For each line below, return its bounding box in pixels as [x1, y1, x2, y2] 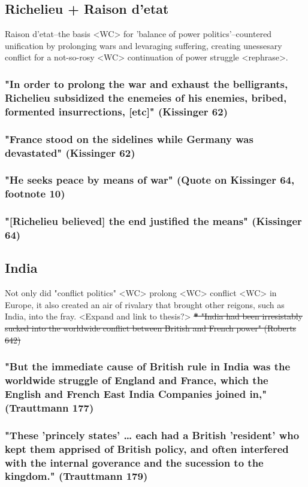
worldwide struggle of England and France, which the [5, 372, 268, 387]
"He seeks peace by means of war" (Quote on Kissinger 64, [5, 172, 295, 187]
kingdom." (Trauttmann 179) [5, 468, 148, 483]
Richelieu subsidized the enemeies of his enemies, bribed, [5, 90, 287, 105]
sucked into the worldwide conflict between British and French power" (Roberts [5, 321, 297, 334]
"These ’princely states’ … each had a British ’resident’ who [5, 427, 300, 442]
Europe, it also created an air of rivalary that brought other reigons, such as [5, 298, 285, 311]
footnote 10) [5, 186, 65, 201]
